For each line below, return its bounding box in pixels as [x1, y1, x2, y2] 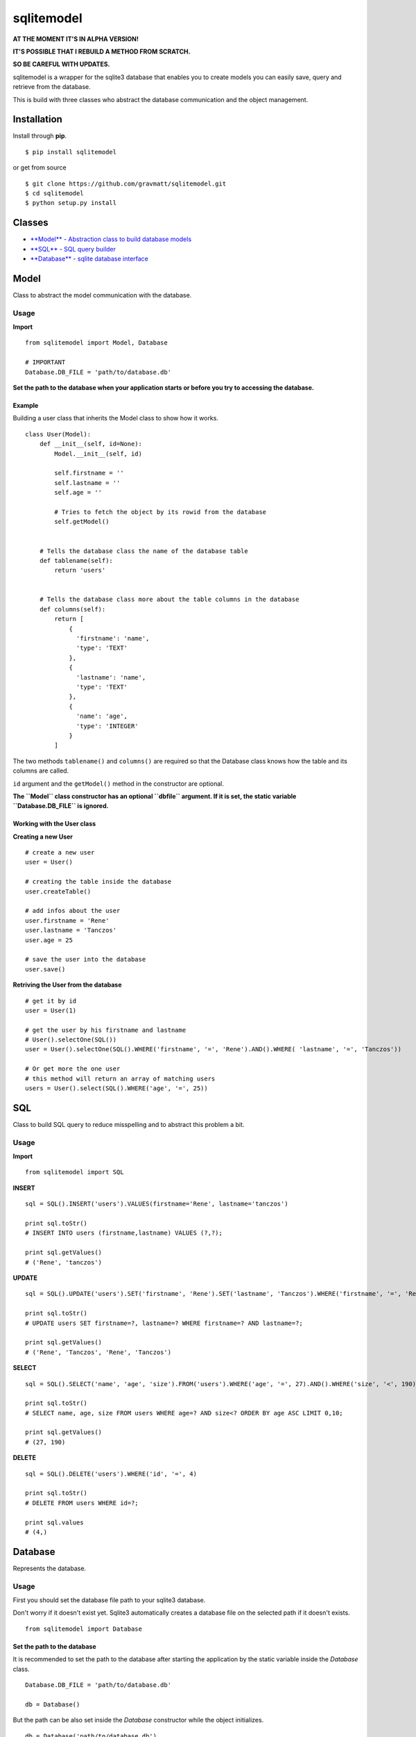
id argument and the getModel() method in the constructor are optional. [12, 779, 225, 788]
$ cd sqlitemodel [25, 189, 84, 197]
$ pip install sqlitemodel [25, 148, 117, 156]
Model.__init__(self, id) [54, 450, 142, 458]
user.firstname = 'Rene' [25, 916, 110, 924]
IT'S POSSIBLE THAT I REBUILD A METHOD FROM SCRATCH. [12, 47, 191, 56]
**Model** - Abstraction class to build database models [30, 235, 192, 243]
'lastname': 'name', [76, 673, 146, 681]
